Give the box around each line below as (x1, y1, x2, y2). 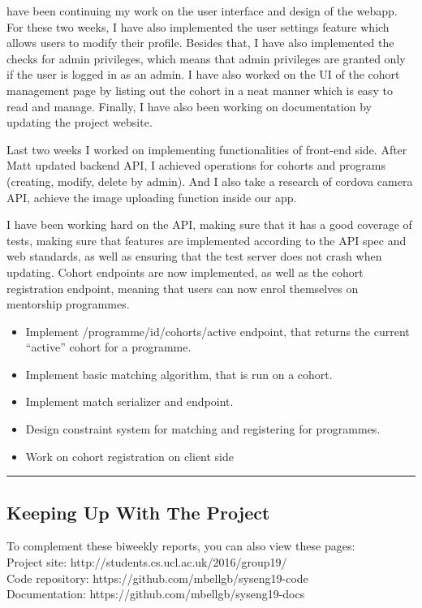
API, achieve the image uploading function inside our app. (6, 188, 297, 205)
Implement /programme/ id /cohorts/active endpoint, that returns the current (25, 322, 410, 339)
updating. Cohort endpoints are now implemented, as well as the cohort (6, 263, 364, 280)
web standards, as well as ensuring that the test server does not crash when (6, 248, 382, 265)
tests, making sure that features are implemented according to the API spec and (6, 231, 407, 248)
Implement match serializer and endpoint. (25, 393, 234, 410)
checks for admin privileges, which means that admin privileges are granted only (6, 50, 406, 67)
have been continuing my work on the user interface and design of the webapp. (6, 2, 398, 19)
